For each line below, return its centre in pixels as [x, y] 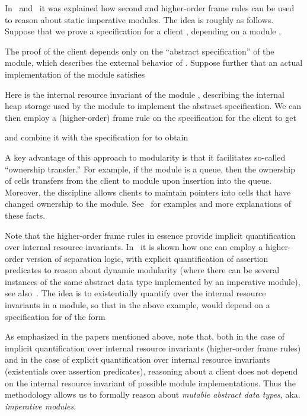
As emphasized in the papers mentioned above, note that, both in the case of [145, 336]
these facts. [25, 215]
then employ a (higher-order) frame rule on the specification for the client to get [151, 117]
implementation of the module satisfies [75, 74]
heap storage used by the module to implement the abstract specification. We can [153, 106]
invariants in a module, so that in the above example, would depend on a [137, 305]
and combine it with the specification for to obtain [97, 137]
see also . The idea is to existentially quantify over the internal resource [135, 293]
